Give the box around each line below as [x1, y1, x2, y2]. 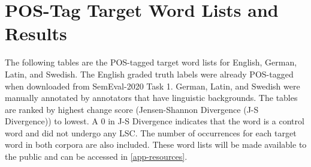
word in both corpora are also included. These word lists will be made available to [5, 138, 307, 151]
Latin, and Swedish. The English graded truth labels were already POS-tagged [5, 67, 294, 80]
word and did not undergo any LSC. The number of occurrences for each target [5, 126, 297, 139]
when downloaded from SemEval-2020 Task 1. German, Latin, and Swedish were [5, 79, 300, 92]
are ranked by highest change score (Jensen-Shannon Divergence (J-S [5, 103, 259, 115]
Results [5, 21, 67, 46]
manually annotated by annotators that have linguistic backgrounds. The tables [5, 91, 298, 104]
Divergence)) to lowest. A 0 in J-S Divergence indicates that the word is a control [5, 115, 304, 127]
